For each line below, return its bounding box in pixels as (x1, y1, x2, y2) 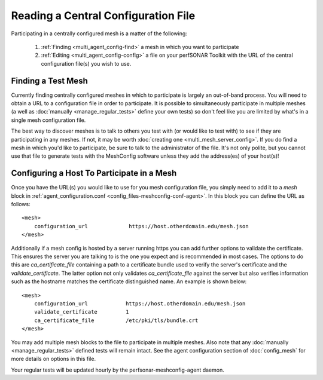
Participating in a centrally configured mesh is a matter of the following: (11, 30, 188, 37)
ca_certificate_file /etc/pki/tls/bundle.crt (33, 317, 199, 324)
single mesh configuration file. (11, 117, 86, 124)
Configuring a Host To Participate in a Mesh (11, 168, 177, 179)
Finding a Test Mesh (11, 75, 88, 86)
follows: (11, 201, 31, 208)
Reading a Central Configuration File (11, 9, 196, 22)
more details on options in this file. (11, 356, 96, 363)
